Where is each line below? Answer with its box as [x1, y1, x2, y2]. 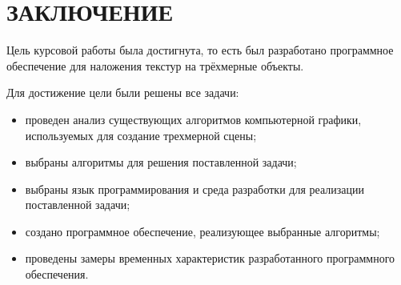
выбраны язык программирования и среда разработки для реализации [25, 180, 364, 197]
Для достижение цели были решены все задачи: [6, 84, 239, 101]
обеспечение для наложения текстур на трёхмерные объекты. [6, 57, 304, 74]
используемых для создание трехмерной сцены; [25, 126, 257, 143]
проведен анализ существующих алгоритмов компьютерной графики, [25, 110, 362, 127]
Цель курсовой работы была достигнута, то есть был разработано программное [6, 42, 394, 58]
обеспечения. [25, 266, 89, 283]
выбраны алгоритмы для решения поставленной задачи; [25, 154, 297, 171]
